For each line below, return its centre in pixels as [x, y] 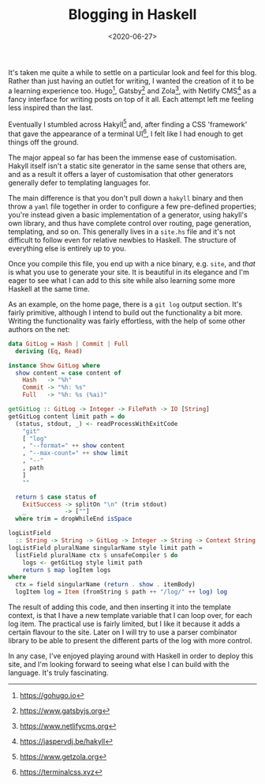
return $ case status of [56, 497]
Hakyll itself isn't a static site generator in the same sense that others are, [127, 166]
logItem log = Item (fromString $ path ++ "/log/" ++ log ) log [121, 592]
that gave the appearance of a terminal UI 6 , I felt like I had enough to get [126, 133]
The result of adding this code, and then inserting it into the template [119, 607]
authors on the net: [39, 329]
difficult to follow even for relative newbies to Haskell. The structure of [122, 239]
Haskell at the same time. [49, 288]
